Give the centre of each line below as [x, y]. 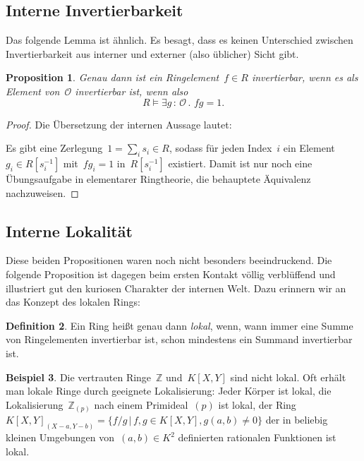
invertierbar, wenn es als [305, 77]
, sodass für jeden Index [220, 148]
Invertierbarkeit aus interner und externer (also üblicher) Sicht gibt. [152, 53]
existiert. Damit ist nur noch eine [240, 163]
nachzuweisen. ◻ [42, 192]
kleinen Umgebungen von [60, 437]
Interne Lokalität [69, 230]
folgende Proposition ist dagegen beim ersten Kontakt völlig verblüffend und [171, 274]
